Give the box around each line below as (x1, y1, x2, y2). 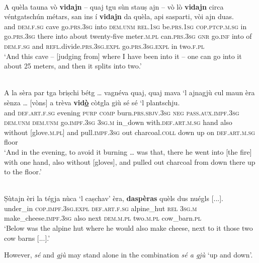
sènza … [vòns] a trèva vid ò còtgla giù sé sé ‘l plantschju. (4, 97, 180, 107)
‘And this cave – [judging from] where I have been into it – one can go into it (4, 50, 242, 61)
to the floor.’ (4, 166, 42, 177)
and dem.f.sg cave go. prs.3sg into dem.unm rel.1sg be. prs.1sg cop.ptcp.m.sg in (4, 21, 247, 31)
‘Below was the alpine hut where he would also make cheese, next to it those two (4, 223, 253, 233)
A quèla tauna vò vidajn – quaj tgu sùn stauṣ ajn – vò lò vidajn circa (4, 1, 224, 12)
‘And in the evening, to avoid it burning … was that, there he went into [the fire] (4, 146, 252, 157)
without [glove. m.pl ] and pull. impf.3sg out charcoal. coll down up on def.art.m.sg (4, 126, 255, 137)
